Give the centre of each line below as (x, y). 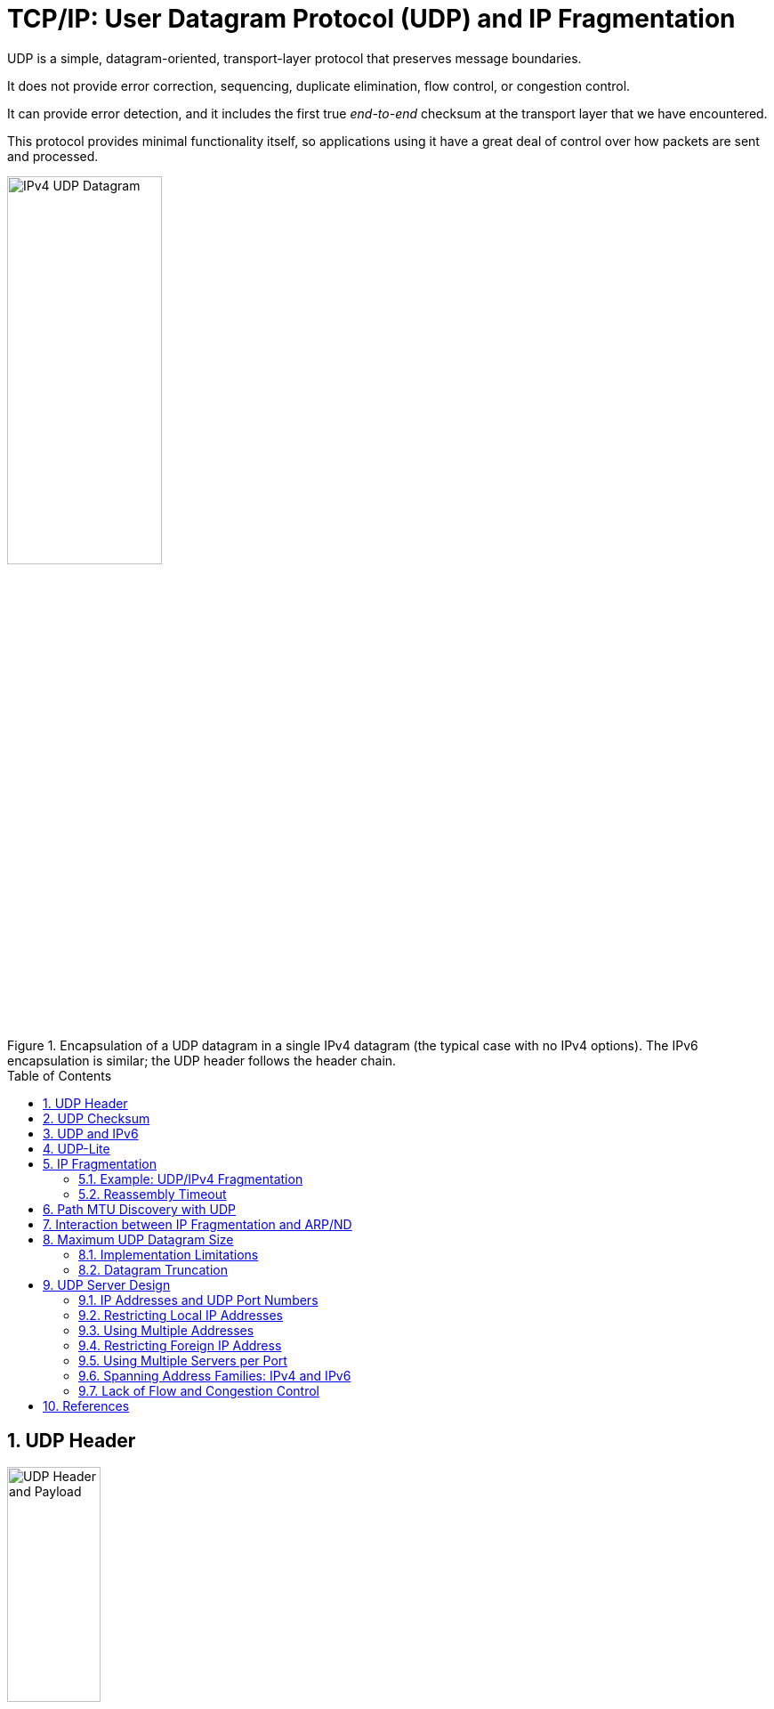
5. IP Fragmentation (100, 1164)
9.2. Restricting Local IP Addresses (181, 1316)
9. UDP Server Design (107, 1285)
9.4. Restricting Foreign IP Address (180, 1346)
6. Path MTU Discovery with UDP (139, 1210)
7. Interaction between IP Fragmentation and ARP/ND (198, 1225)
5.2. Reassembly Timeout (153, 1195)
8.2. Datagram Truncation (153, 1270)
